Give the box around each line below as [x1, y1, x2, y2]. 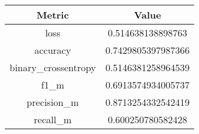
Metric [36, 8, 69, 22]
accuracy [34, 43, 71, 57]
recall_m [34, 112, 72, 126]
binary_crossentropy [10, 60, 96, 74]
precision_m [26, 95, 79, 109]
